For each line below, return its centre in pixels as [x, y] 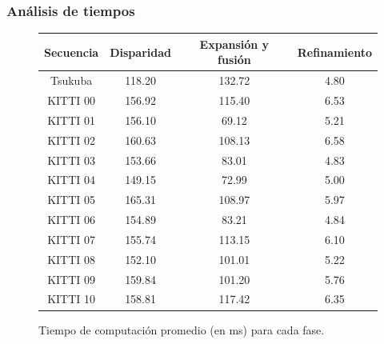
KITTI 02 [72, 140]
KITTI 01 [72, 120]
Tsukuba [71, 80]
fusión [234, 60]
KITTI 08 [72, 259]
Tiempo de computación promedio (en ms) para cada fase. [182, 329]
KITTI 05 [72, 200]
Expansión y [234, 44]
